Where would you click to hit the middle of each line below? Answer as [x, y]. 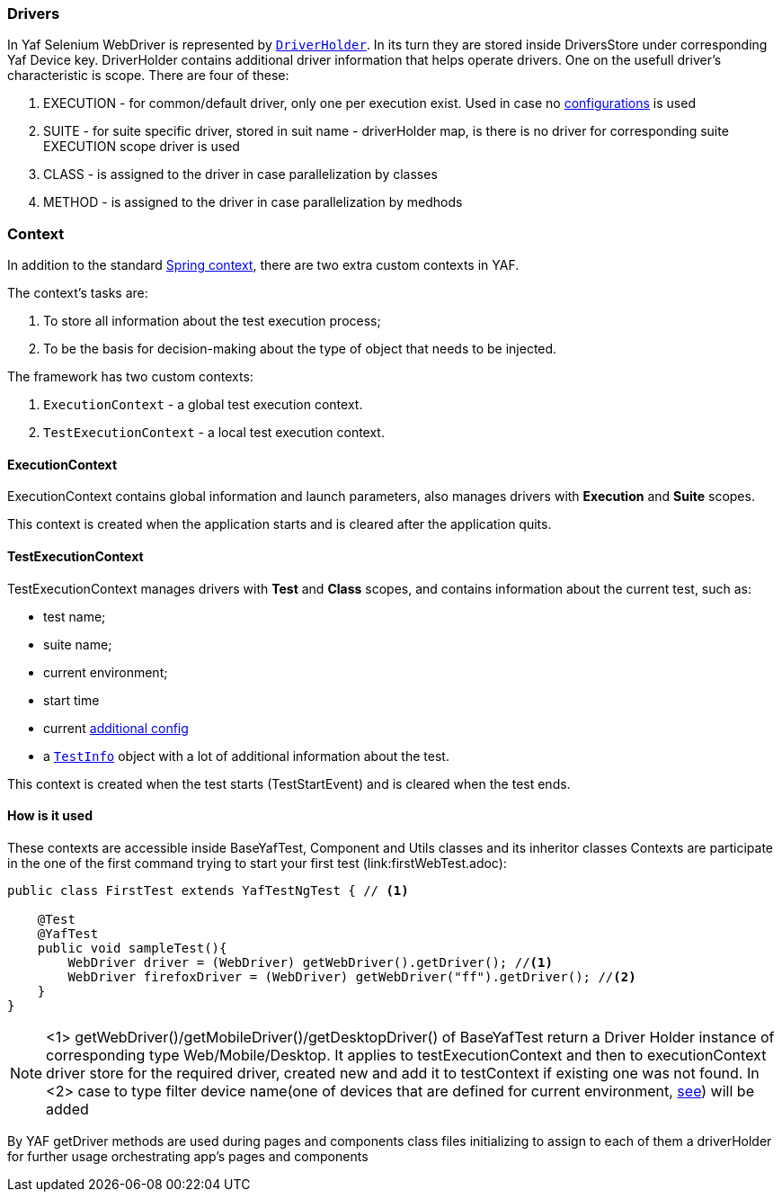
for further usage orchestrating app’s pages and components [188, 1156]
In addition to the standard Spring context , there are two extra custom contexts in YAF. [263, 265]
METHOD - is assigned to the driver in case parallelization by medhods [253, 202]
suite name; [78, 644]
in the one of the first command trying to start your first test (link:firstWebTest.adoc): [257, 863]
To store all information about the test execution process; [212, 321]
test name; [75, 616]
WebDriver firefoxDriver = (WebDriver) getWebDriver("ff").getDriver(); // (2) [352, 976]
